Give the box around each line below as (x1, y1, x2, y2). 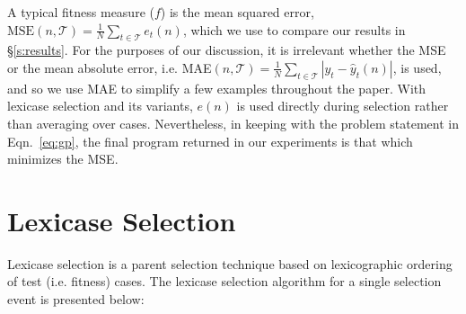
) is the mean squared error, (160, 3, 314, 21)
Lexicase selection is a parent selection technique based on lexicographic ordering (7, 254, 453, 273)
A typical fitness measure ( (7, 3, 154, 21)
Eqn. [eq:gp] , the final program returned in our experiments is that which (7, 131, 413, 150)
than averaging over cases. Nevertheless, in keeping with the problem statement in (7, 113, 459, 132)
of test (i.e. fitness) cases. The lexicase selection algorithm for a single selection (7, 272, 442, 291)
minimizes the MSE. (7, 149, 119, 168)
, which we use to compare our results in (182, 20, 406, 39)
